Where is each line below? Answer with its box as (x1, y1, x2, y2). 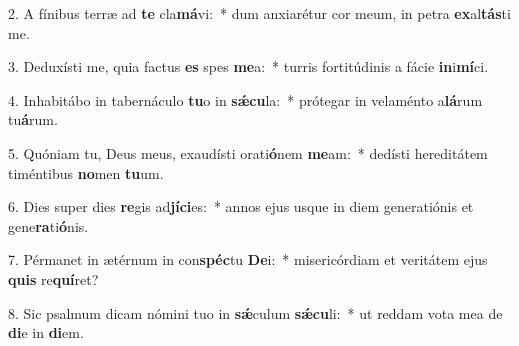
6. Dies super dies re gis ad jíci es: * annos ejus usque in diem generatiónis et (8, 196, 474, 217)
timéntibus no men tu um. (8, 162, 164, 183)
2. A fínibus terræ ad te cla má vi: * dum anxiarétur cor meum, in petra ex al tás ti (8, 3, 511, 23)
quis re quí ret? (8, 268, 99, 289)
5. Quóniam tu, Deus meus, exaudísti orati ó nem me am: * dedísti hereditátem (8, 142, 488, 163)
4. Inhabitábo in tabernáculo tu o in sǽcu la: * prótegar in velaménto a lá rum (8, 89, 483, 110)
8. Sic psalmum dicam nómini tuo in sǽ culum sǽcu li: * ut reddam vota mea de (8, 302, 503, 323)
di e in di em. (8, 322, 84, 343)
